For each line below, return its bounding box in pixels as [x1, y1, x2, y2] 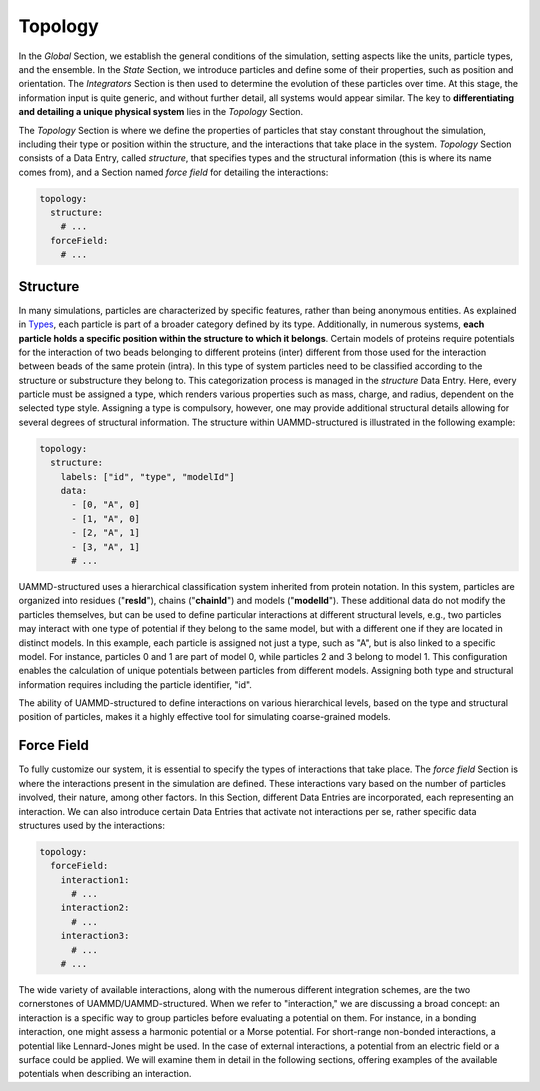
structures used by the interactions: [18, 819, 165, 831]
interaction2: [60, 902, 130, 914]
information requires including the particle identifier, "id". [18, 678, 252, 690]
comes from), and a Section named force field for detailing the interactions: [18, 166, 329, 178]
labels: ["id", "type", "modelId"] [60, 471, 235, 482]
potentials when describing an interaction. [18, 1068, 192, 1080]
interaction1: [60, 874, 130, 885]
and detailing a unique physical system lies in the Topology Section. [18, 106, 304, 118]
